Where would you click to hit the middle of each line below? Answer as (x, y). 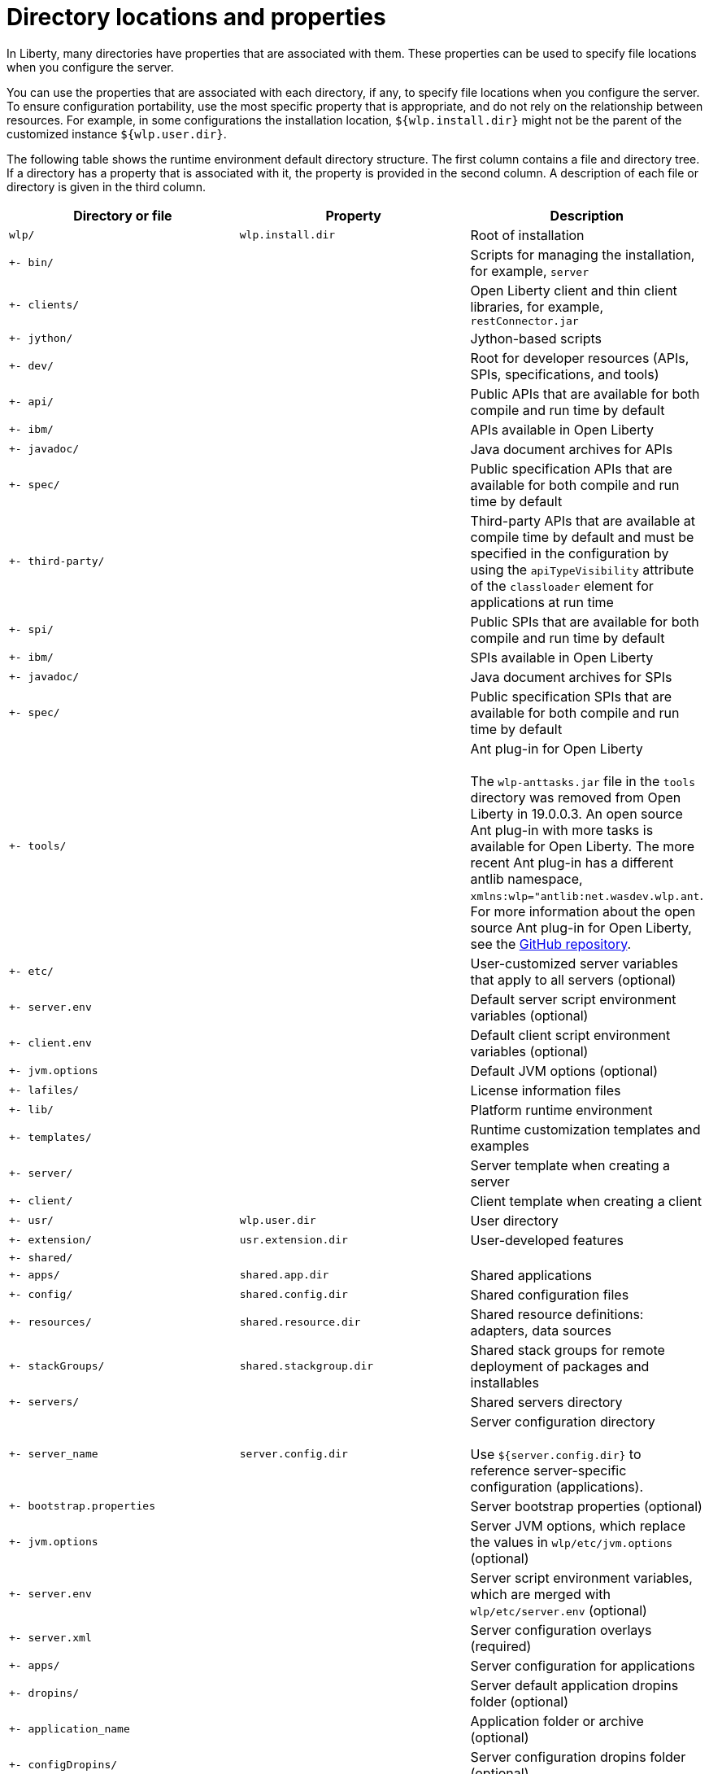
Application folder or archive (557, 1721)
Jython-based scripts (536, 338)
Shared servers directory (546, 1402)
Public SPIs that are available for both (585, 621)
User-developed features (547, 1240)
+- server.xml (50, 1638)
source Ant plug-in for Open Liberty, (581, 927)
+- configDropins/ (63, 1765)
